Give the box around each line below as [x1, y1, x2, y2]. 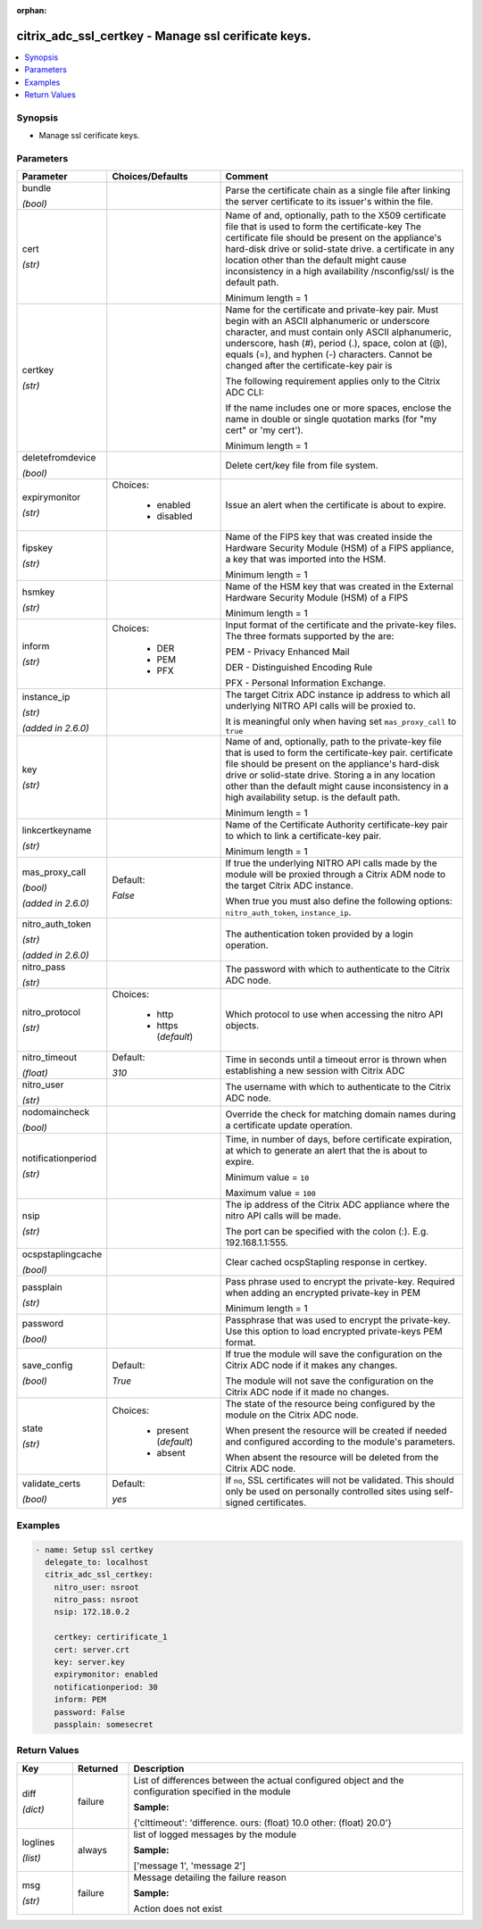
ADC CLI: [225, 387, 264, 399]
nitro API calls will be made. [225, 1210, 342, 1222]
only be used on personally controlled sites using [225, 1485, 432, 1498]
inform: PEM [54, 1694, 107, 1705]
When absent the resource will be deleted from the [225, 1451, 439, 1464]
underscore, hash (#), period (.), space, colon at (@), [225, 337, 448, 350]
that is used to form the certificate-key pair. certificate [225, 746, 453, 759]
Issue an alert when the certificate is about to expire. [225, 499, 446, 511]
